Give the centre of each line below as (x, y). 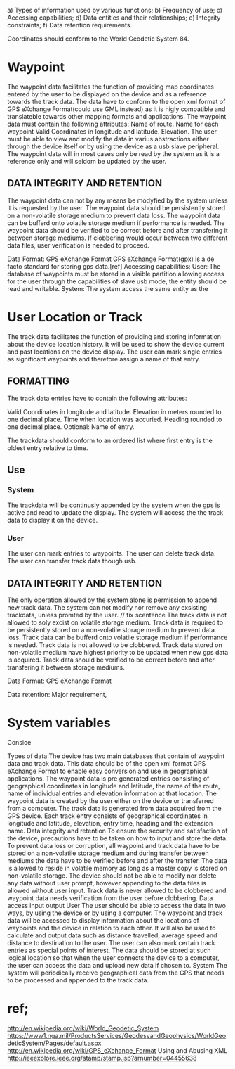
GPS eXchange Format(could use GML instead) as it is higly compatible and (116, 109)
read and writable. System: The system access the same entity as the (108, 288)
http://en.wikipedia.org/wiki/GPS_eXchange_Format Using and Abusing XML (117, 1051)
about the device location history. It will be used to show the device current (116, 344)
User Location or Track (75, 317)
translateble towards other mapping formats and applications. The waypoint (117, 116)
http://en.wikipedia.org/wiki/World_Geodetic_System (83, 1028)
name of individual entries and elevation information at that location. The (112, 793)
